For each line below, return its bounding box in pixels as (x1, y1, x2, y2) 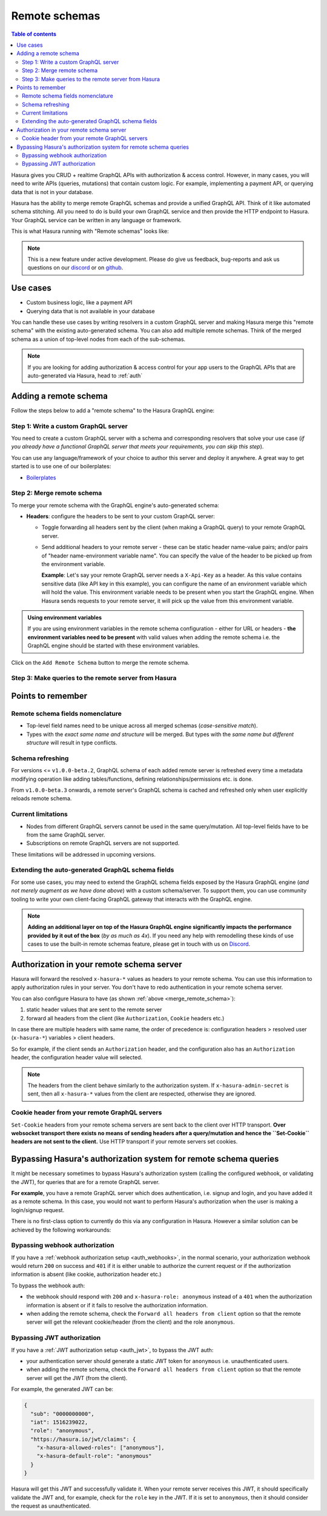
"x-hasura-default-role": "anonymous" (36, 1453, 152, 1460)
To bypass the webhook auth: (11, 1282, 85, 1289)
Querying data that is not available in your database (26, 307, 155, 315)
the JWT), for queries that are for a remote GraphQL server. (11, 1178, 160, 1185)
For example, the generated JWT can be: (11, 1386, 114, 1393)
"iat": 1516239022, (30, 1418, 88, 1426)
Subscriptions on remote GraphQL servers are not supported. (26, 840, 180, 847)
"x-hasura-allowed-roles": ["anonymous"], (36, 1444, 165, 1451)
